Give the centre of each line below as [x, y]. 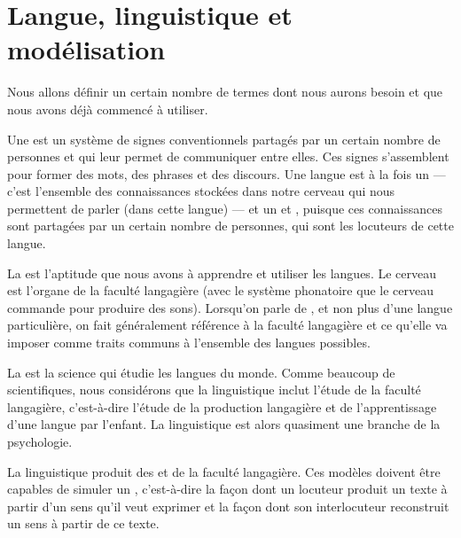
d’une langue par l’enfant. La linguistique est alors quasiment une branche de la [224, 424]
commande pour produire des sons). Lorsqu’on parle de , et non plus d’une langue [230, 307]
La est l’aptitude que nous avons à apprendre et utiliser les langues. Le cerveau [222, 273]
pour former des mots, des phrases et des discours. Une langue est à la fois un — [227, 173]
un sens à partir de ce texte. [83, 523]
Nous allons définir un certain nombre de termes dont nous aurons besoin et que [225, 92]
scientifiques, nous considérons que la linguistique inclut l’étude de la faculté [214, 390]
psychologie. [40, 441]
